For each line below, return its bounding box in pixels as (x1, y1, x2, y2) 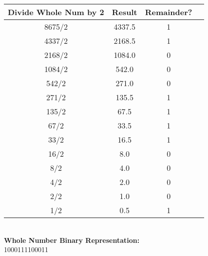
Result (112, 6, 137, 18)
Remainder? (145, 6, 192, 18)
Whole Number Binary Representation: (4, 235, 140, 245)
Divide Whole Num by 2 (8, 6, 104, 18)
